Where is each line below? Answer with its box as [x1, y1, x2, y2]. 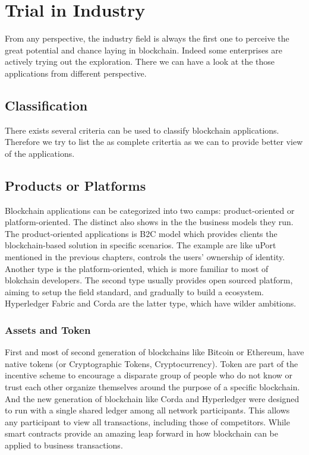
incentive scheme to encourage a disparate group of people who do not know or [5, 369, 293, 381]
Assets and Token [5, 322, 91, 337]
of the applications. [5, 147, 75, 159]
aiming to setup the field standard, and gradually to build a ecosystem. [5, 285, 264, 298]
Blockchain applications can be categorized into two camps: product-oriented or [5, 204, 295, 216]
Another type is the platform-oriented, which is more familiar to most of [5, 262, 269, 274]
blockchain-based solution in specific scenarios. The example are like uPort [5, 239, 276, 251]
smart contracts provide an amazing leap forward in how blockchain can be [5, 427, 279, 440]
